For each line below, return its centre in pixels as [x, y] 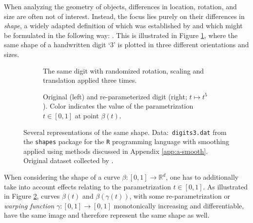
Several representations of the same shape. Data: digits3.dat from [125, 132]
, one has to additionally [202, 177]
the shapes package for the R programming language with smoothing [126, 141]
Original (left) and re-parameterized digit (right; [115, 96]
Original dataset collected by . [68, 160]
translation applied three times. [90, 80]
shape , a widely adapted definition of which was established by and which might [123, 26]
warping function [29, 205]
